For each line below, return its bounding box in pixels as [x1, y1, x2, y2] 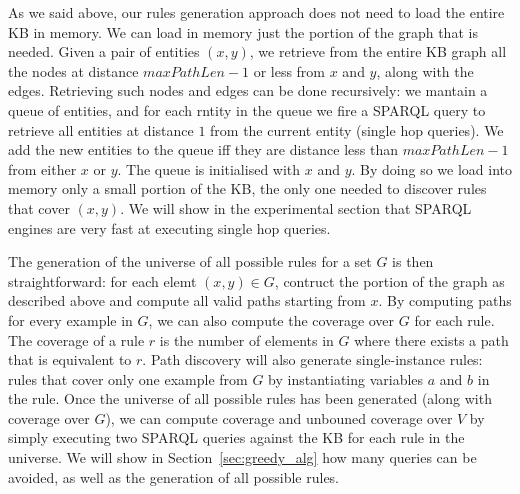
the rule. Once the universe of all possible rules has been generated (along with [8, 388, 492, 409]
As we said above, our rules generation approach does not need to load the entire [8, 2, 505, 22]
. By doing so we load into [351, 158, 513, 179]
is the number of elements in [159, 329, 334, 350]
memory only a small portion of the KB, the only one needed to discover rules [8, 178, 487, 199]
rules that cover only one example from [8, 368, 248, 389]
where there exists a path [354, 329, 509, 350]
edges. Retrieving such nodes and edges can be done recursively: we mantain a [8, 80, 488, 101]
